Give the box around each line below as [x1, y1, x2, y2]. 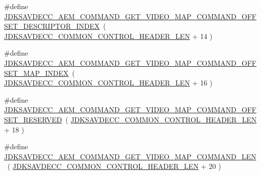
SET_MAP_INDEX [4, 67, 69, 78]
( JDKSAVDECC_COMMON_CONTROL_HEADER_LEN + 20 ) [7, 161, 221, 171]
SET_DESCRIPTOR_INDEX [4, 21, 100, 31]
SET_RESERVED [4, 114, 62, 124]
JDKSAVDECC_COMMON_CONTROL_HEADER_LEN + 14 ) [4, 30, 212, 41]
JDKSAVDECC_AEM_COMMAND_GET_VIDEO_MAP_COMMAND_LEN [4, 151, 256, 161]
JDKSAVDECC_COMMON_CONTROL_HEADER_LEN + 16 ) [4, 77, 212, 88]
